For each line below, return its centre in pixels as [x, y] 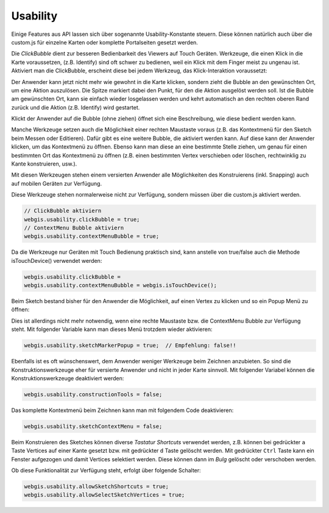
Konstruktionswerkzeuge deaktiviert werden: [68, 378]
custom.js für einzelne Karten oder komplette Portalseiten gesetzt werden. [104, 42]
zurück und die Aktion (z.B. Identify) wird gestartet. [76, 107]
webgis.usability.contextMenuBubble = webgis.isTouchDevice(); [121, 285]
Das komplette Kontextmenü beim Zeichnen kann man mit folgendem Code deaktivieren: [122, 410]
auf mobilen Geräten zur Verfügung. [57, 183]
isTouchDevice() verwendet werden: [57, 260]
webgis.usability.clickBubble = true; [82, 219]
